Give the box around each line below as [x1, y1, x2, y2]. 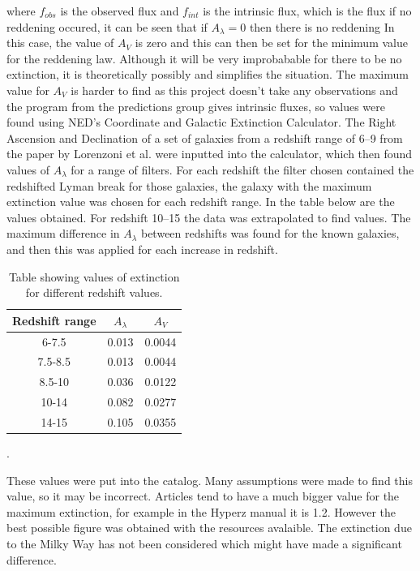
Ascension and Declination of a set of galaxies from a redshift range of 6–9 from [6, 129, 403, 146]
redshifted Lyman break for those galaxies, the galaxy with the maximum [6, 177, 372, 194]
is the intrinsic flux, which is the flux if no [203, 2, 412, 19]
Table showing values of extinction [8, 268, 180, 285]
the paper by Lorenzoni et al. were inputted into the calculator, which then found [6, 145, 413, 162]
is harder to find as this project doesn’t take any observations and [71, 81, 398, 98]
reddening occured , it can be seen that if [6, 18, 208, 35]
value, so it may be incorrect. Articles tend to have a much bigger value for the [6, 487, 400, 504]
